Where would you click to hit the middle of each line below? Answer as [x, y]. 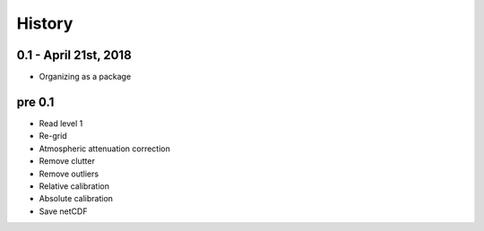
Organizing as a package [85, 77]
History [45, 23]
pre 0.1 [35, 102]
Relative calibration [74, 186]
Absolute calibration [76, 199]
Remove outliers [69, 174]
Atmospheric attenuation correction [104, 149]
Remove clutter [67, 161]
